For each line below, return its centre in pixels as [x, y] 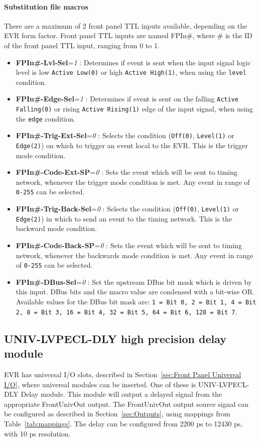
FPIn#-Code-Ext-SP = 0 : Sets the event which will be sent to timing [126, 172]
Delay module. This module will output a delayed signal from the [121, 394]
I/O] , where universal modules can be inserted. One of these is [100, 384]
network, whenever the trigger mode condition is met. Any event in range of [133, 182]
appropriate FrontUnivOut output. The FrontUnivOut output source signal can [126, 404]
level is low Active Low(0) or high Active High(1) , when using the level [131, 72]
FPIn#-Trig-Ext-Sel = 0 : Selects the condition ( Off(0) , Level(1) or [125, 135]
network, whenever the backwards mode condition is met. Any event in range [135, 255]
